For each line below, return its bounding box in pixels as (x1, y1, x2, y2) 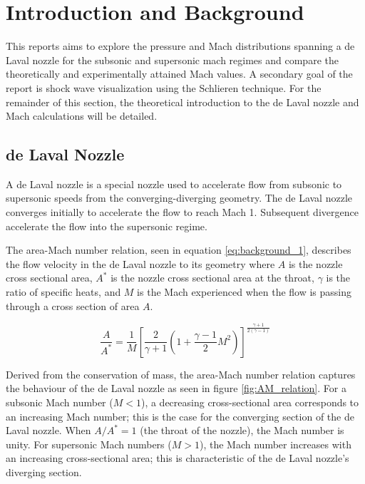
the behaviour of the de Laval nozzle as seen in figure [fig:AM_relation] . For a (6, 381, 346, 396)
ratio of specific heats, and (6, 284, 121, 299)
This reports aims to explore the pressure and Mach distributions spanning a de (6, 38, 355, 53)
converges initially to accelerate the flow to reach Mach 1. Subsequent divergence (6, 205, 359, 220)
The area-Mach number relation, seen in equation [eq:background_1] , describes (6, 242, 351, 257)
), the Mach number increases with (200, 436, 351, 451)
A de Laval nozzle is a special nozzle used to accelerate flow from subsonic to (6, 176, 342, 191)
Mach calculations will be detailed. (6, 108, 158, 123)
